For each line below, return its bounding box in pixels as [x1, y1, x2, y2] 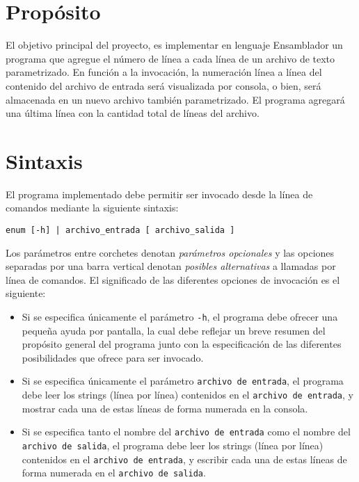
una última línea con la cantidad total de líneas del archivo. [6, 106, 260, 120]
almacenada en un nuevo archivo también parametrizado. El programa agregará [6, 92, 345, 106]
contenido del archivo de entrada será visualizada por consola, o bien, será [6, 78, 321, 93]
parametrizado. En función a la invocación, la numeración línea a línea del [6, 65, 322, 79]
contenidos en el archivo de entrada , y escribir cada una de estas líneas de [22, 451, 347, 466]
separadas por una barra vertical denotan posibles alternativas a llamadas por [6, 259, 336, 273]
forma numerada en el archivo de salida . [22, 465, 206, 480]
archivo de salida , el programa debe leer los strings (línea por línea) [22, 438, 324, 453]
